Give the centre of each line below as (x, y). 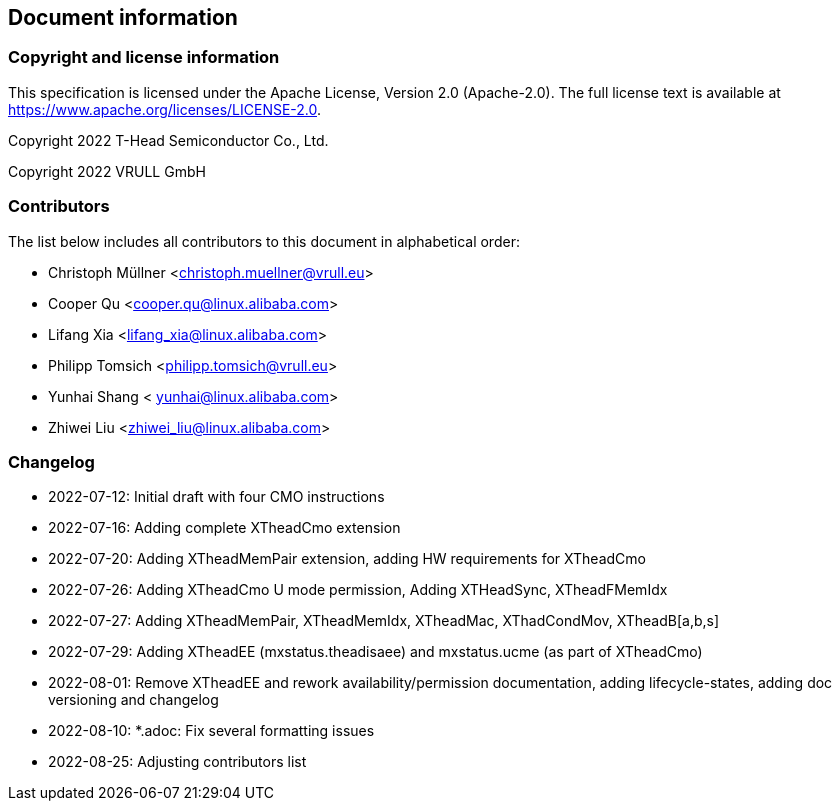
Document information (123, 17)
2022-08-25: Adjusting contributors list (177, 762)
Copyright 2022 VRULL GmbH (107, 171)
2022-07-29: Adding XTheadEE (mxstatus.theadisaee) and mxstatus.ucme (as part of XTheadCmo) (375, 652)
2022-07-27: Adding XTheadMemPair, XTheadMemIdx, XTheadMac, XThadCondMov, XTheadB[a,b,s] (384, 621)
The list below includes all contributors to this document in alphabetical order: (264, 241)
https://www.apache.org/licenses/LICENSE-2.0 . (165, 109)
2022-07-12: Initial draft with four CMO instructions (216, 497)
